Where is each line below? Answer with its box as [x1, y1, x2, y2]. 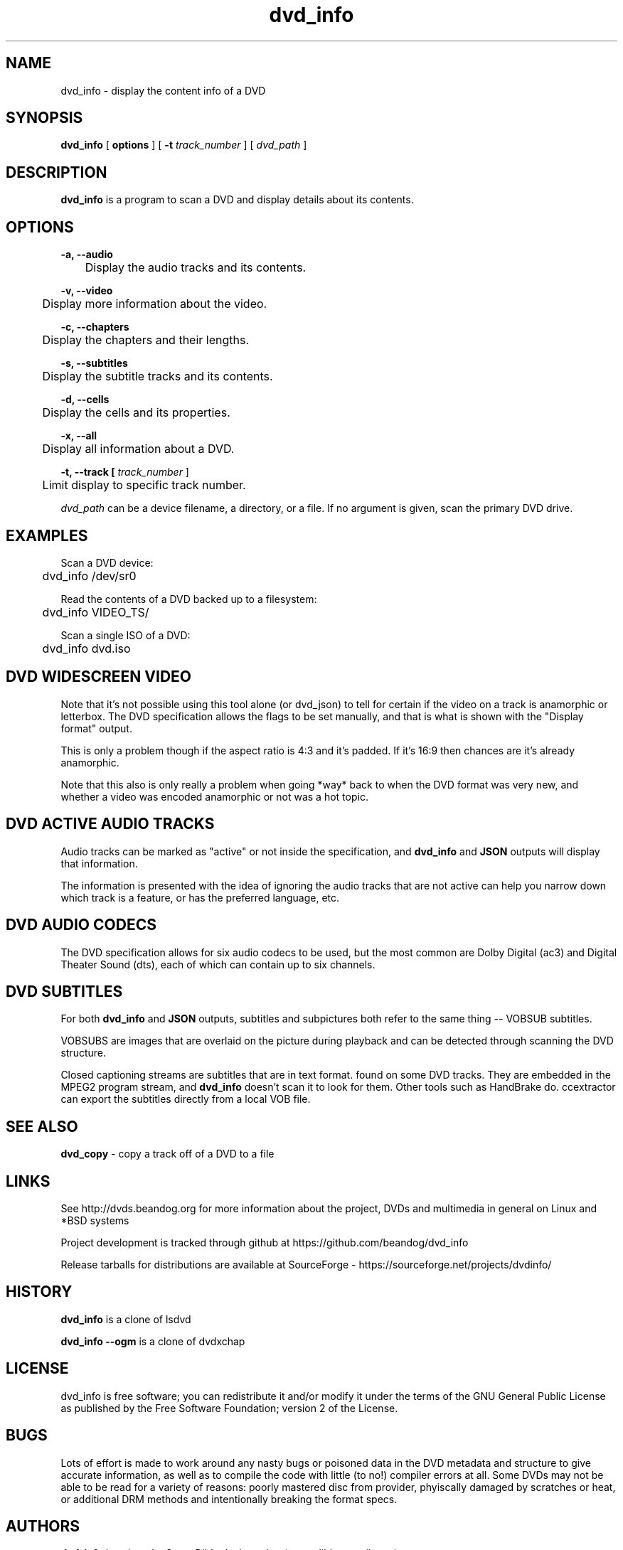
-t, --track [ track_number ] [60, 466, 189, 479]
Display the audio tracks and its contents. [85, 260, 307, 275]
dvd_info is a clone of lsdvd [60, 1313, 191, 1325]
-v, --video [60, 284, 113, 297]
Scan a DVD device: [60, 556, 154, 569]
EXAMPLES [6, 526, 88, 545]
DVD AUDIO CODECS [6, 916, 156, 934]
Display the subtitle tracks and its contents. [42, 369, 273, 384]
